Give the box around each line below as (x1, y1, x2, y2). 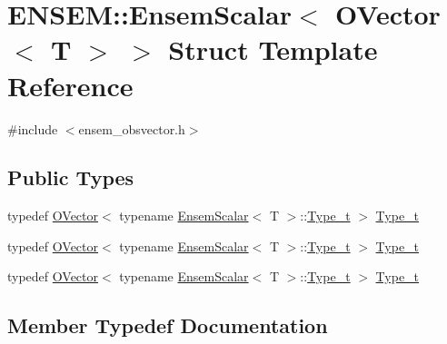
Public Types (7, 163, 134, 192)
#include (7, 119, 58, 138)
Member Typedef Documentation (7, 311, 328, 339)
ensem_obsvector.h (78, 119, 185, 138)
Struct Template (168, 31, 378, 68)
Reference (7, 66, 134, 103)
